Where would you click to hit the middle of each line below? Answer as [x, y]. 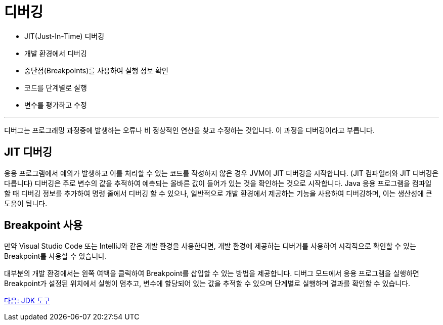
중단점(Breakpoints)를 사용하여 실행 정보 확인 [96, 70]
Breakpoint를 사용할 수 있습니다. [56, 256]
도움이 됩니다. [26, 203]
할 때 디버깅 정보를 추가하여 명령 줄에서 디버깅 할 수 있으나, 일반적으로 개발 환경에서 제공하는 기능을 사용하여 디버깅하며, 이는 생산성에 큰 [218, 193]
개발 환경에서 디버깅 [56, 53]
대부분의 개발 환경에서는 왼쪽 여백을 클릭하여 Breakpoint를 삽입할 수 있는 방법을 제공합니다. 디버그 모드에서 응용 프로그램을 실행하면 [212, 273]
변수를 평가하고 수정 [56, 105]
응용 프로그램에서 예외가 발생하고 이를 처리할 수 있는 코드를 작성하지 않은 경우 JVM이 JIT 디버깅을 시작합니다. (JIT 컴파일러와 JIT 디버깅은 [221, 173]
